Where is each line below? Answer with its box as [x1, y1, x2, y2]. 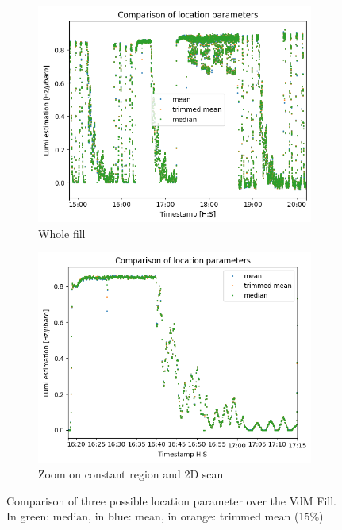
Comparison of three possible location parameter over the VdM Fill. [6, 492, 336, 509]
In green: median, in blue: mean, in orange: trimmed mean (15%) [6, 508, 324, 524]
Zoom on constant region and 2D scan [38, 465, 224, 482]
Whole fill [38, 225, 86, 241]
